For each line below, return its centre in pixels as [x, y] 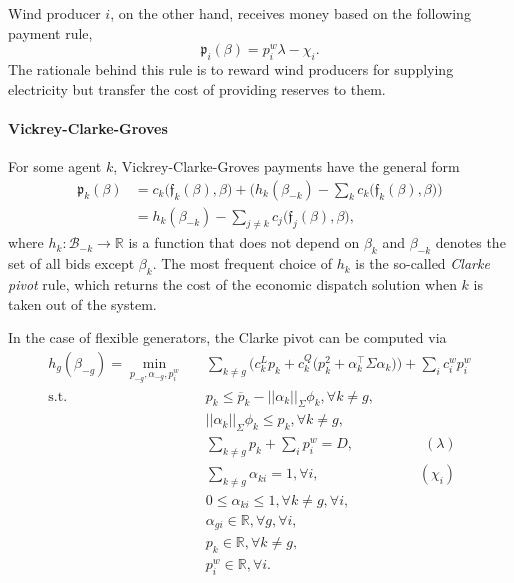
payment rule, [50, 32]
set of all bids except [71, 263]
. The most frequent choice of [242, 263]
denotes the [470, 242]
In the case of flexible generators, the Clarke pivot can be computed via [227, 337]
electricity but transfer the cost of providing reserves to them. [197, 88]
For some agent [55, 165]
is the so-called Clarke [422, 263]
